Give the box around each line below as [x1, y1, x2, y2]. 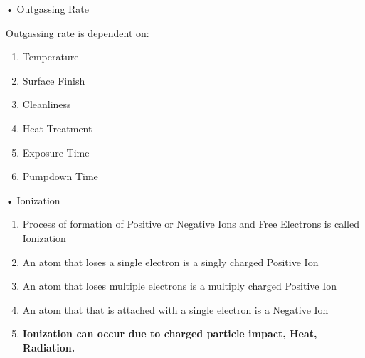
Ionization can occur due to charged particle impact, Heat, [22, 326, 317, 341]
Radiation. [22, 339, 75, 354]
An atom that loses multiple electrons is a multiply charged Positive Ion [22, 278, 337, 293]
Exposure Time [22, 144, 90, 159]
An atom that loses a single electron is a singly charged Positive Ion [22, 254, 319, 269]
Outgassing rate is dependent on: [6, 25, 149, 40]
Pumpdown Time [22, 169, 98, 184]
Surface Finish [22, 73, 85, 88]
